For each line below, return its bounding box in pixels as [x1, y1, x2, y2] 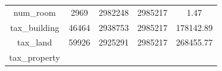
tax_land [17, 36, 52, 49]
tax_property [9, 51, 60, 64]
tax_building [10, 21, 59, 33]
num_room [13, 5, 56, 18]
